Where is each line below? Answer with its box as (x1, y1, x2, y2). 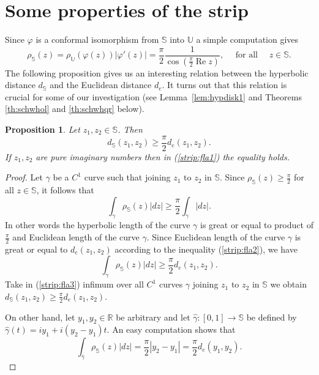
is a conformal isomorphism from (36, 33, 159, 46)
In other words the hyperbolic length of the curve (5, 218, 190, 231)
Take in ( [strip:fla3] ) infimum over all (5, 278, 144, 291)
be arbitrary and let (116, 310, 190, 323)
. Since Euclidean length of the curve (146, 231, 285, 243)
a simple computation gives (196, 33, 299, 46)
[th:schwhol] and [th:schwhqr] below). (5, 102, 144, 115)
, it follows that (36, 184, 94, 196)
